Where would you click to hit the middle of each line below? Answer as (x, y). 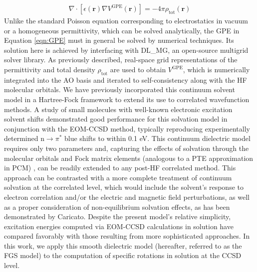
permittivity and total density (50, 69)
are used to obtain (138, 69)
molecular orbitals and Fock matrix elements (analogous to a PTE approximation (129, 158)
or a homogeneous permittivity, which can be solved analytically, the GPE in (122, 30)
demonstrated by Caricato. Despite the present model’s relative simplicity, (118, 216)
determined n (24, 138)
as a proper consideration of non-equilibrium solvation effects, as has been (117, 206)
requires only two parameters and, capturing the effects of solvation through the (127, 148)
